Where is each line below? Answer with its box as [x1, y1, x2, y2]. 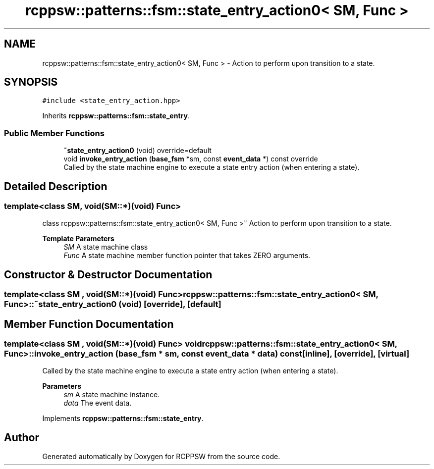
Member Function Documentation [4, 317, 174, 330]
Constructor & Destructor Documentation [4, 268, 213, 281]
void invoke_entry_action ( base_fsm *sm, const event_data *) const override [63, 155, 318, 163]
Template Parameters [42, 234, 114, 243]
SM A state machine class [63, 243, 148, 252]
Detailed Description [4, 180, 108, 193]
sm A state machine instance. [63, 390, 160, 399]
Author [4, 431, 39, 444]
